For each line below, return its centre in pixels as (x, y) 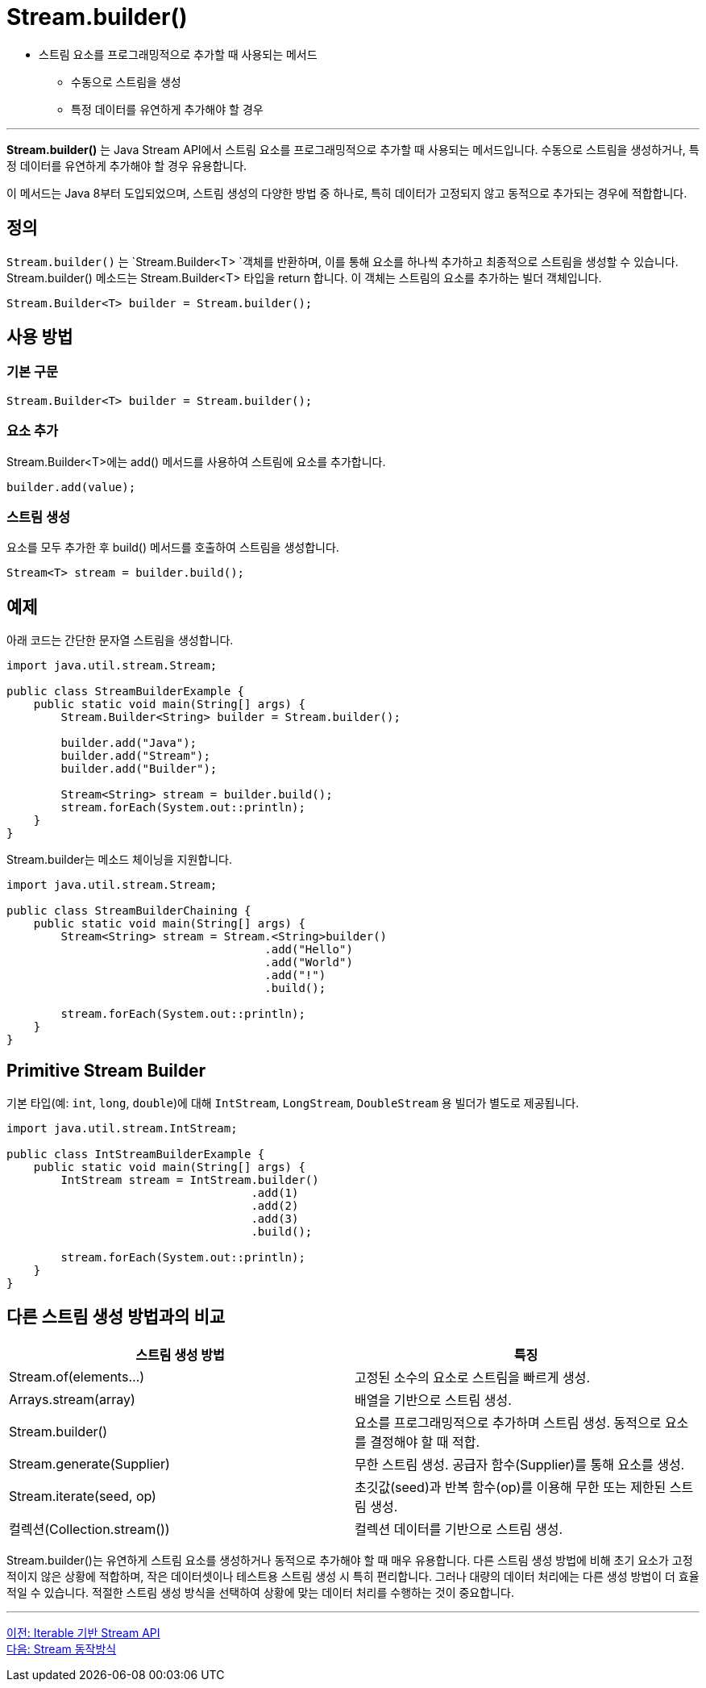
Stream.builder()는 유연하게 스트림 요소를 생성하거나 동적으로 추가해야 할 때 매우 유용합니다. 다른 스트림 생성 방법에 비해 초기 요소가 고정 (350, 1560)
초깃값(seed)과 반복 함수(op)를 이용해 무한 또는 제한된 (511, 1487)
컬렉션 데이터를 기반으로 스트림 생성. (459, 1529)
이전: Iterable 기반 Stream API (83, 1632)
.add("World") (309, 963)
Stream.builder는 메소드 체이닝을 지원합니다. (119, 860)
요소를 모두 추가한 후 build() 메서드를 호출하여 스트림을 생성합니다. (173, 548)
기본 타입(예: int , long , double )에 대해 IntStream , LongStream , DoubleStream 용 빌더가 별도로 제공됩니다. (293, 1103)
